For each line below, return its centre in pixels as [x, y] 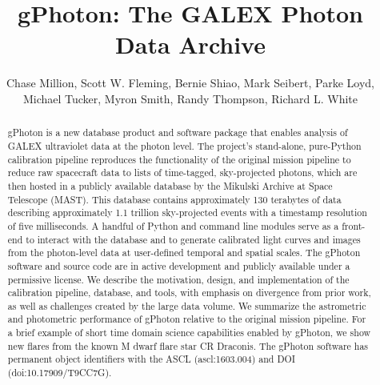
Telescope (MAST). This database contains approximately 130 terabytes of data [174, 199]
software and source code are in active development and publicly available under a [179, 265]
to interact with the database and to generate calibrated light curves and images [193, 239]
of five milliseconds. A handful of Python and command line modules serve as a [173, 225]
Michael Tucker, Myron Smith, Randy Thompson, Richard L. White [190, 98]
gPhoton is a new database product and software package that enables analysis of [178, 132]
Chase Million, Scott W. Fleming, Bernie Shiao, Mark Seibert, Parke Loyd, [190, 83]
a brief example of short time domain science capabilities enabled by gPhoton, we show [189, 333]
